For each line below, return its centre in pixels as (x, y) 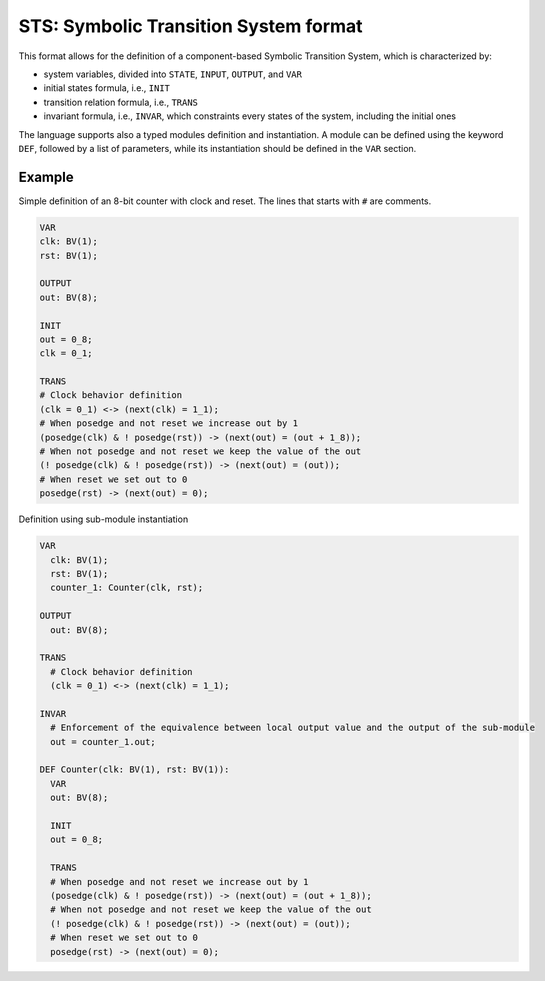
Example (46, 176)
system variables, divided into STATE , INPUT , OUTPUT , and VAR (172, 74)
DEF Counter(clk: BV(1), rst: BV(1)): (134, 769)
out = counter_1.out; (103, 741)
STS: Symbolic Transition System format (191, 26)
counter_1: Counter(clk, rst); (127, 588)
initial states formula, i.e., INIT (106, 88)
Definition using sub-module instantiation (103, 519)
